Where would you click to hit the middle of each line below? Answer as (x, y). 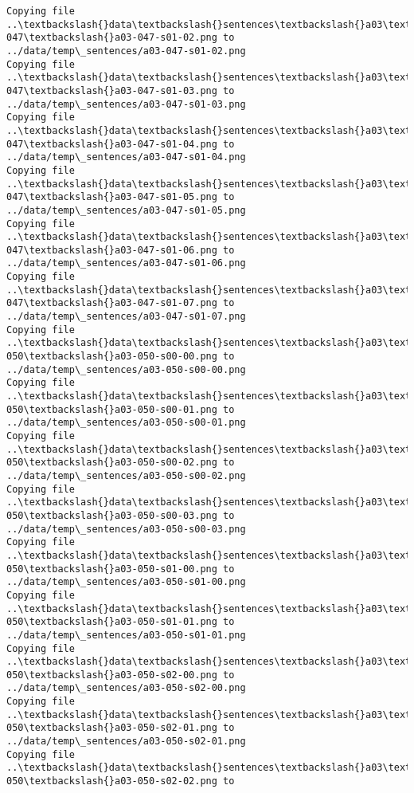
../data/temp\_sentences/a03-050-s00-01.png (126, 423)
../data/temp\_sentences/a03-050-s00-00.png (126, 369)
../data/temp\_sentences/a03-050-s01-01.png (126, 635)
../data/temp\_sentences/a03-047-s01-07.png (126, 317)
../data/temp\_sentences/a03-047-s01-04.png (126, 157)
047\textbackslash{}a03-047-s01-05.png (112, 197)
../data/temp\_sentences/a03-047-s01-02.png (126, 51)
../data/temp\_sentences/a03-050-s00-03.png (126, 529)
